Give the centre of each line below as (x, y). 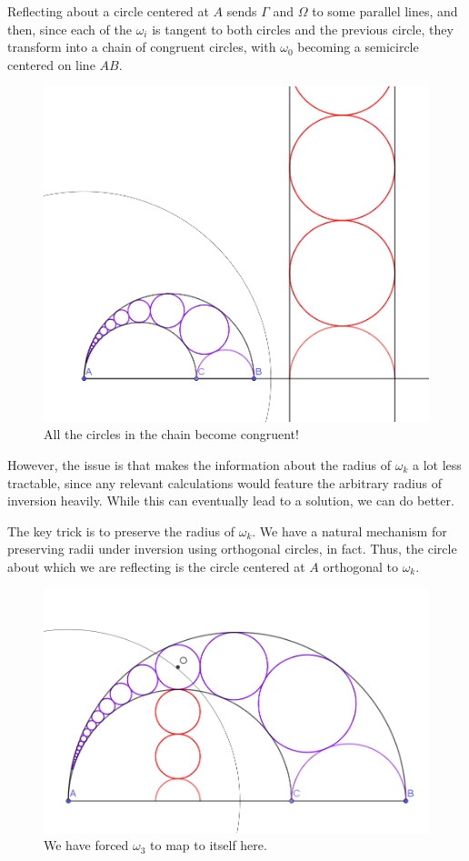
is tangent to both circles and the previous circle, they (303, 29)
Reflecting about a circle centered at (108, 11)
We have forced (86, 845)
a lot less (437, 464)
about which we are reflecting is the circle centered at (156, 566)
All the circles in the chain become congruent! (171, 434)
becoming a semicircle (358, 47)
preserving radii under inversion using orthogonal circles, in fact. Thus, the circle (232, 549)
